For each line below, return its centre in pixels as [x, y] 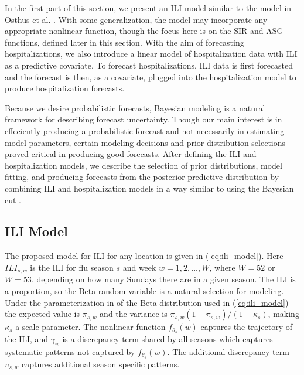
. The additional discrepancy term [228, 351]
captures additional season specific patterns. [101, 364]
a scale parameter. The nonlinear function [90, 327]
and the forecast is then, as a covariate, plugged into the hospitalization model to [151, 76]
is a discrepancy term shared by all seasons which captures [168, 338]
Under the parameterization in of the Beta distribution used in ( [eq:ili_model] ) [147, 302]
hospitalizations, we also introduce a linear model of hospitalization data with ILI [151, 54]
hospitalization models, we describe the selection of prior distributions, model [144, 165]
